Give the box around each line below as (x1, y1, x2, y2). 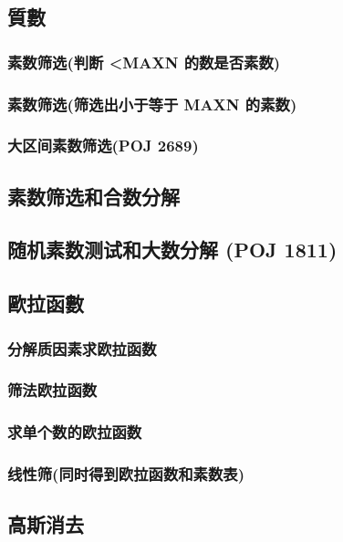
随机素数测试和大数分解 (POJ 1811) (7, 235, 338, 264)
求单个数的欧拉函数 (7, 421, 142, 443)
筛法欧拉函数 (7, 379, 98, 401)
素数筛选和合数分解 (7, 182, 180, 210)
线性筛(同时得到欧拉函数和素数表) (7, 463, 245, 485)
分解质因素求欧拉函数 (7, 337, 157, 360)
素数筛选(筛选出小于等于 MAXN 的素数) (7, 92, 297, 115)
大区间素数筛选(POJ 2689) (7, 134, 199, 157)
